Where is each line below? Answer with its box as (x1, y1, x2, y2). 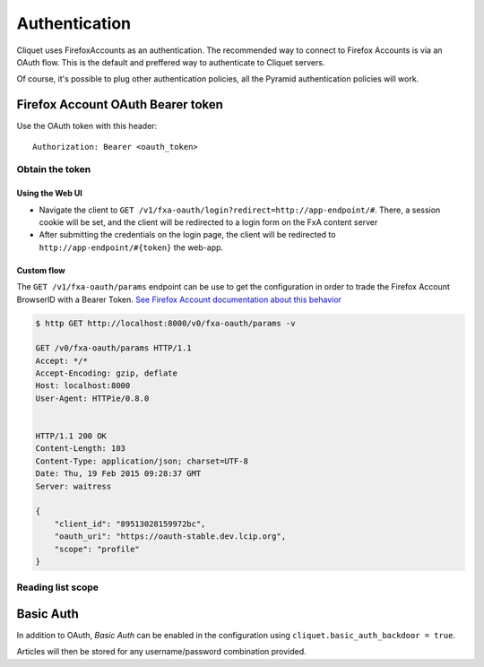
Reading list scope (16, 581, 99, 593)
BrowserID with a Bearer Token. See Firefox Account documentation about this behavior (16, 294, 342, 305)
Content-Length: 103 (35, 444, 125, 454)
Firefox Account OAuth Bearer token (16, 97, 224, 112)
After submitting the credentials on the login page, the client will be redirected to (39, 230, 336, 240)
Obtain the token (16, 163, 91, 176)
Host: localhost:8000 (35, 381, 131, 391)
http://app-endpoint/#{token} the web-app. (39, 242, 224, 253)
